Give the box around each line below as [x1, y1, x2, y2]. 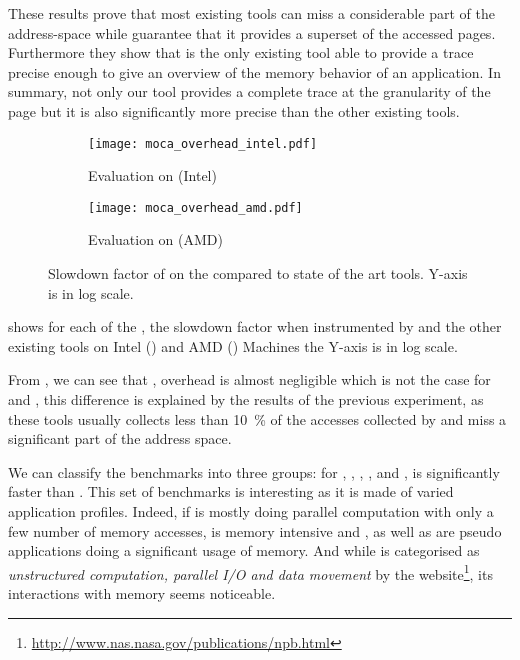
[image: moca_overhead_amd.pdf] [88, 200, 303, 215]
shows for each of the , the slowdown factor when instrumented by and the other [8, 316, 502, 337]
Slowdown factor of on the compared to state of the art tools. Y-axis [48, 263, 468, 284]
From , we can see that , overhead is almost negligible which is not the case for [8, 369, 491, 390]
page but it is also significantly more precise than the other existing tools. [8, 100, 460, 121]
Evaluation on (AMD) [88, 229, 223, 250]
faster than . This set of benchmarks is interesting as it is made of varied [8, 481, 454, 502]
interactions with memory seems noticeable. [8, 583, 276, 604]
